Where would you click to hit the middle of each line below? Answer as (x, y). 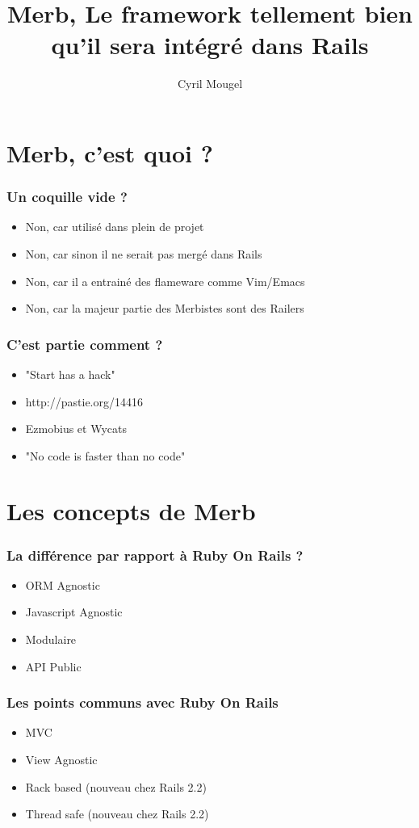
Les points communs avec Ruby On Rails (142, 702)
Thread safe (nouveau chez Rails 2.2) (117, 814)
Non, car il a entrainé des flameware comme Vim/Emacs (165, 281)
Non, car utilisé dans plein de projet (115, 227)
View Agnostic (61, 760)
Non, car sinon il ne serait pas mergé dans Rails (144, 253)
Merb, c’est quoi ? (110, 152)
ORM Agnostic (63, 584)
